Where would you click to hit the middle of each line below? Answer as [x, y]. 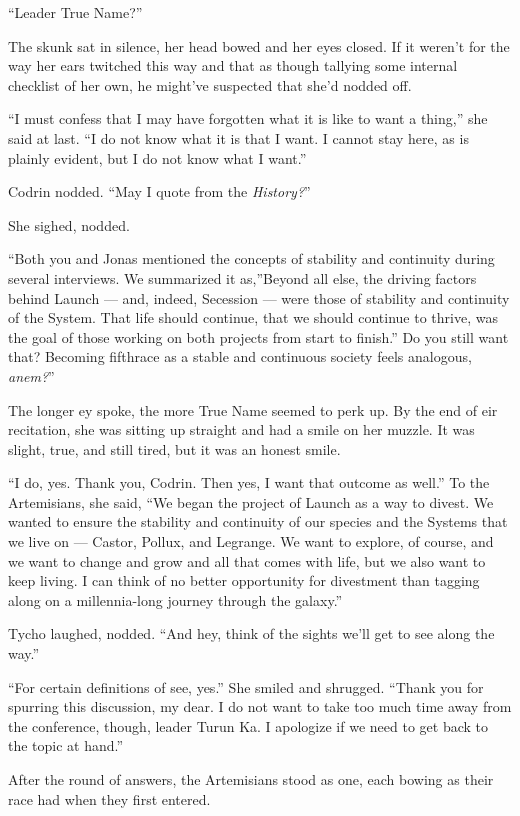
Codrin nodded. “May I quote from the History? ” [159, 191]
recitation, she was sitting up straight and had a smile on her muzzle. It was [241, 429]
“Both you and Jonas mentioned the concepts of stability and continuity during [251, 258]
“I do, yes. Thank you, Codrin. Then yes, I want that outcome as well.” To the [249, 482]
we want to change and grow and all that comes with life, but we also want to [247, 560]
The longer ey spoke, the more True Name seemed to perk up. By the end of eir [253, 409]
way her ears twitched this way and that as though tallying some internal [233, 65]
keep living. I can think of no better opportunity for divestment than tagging [244, 580]
